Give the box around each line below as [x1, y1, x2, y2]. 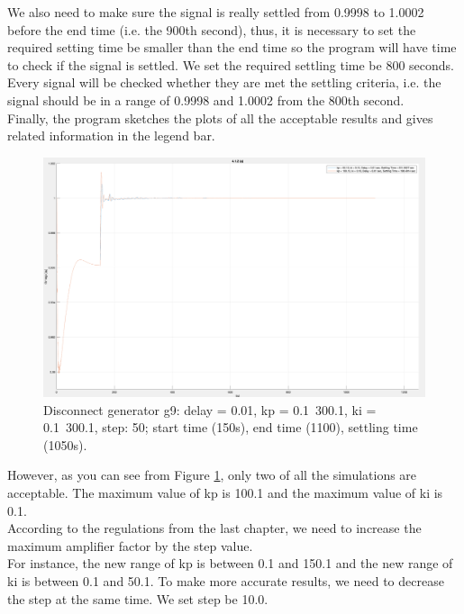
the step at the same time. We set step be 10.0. [7, 589, 268, 608]
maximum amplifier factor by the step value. [7, 536, 253, 555]
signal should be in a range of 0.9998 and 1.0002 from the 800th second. [7, 90, 405, 109]
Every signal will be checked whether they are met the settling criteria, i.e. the [7, 73, 441, 92]
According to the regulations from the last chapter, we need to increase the [7, 519, 422, 537]
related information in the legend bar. [7, 126, 215, 145]
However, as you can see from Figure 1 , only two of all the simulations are [7, 465, 417, 484]
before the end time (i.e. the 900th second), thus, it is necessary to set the [7, 20, 416, 39]
